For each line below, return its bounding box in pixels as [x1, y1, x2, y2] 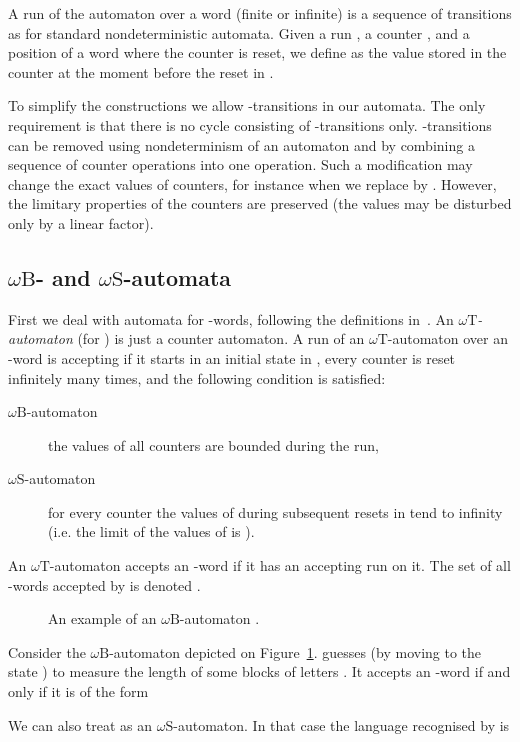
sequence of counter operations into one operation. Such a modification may [8, 154, 473, 175]
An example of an [48, 608, 157, 629]
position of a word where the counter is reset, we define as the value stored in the [8, 42, 507, 63]
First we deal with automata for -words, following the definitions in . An [8, 308, 454, 329]
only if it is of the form [8, 681, 149, 702]
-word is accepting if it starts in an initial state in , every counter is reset [8, 347, 456, 368]
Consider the [8, 641, 86, 662]
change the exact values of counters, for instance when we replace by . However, [8, 173, 497, 194]
